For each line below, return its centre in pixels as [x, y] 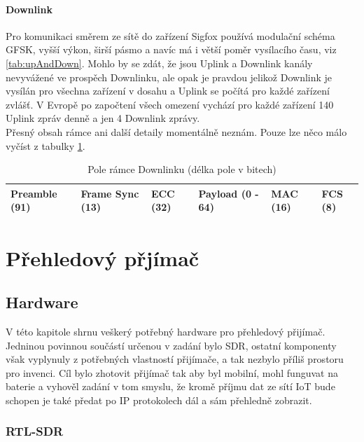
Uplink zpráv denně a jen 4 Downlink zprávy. [103, 118]
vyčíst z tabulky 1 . [45, 145]
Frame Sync [110, 193]
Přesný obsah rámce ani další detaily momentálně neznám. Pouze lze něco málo [176, 131]
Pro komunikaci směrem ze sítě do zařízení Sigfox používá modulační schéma [170, 35]
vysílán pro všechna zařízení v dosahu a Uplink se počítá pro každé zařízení [168, 91]
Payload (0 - [229, 193]
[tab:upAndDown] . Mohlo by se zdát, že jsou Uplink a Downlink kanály [159, 63]
